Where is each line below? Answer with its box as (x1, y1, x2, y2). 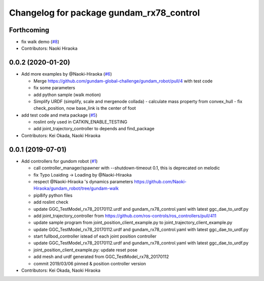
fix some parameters (33, 85, 75, 91)
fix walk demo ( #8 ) (21, 39, 60, 45)
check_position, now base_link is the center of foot (33, 105, 136, 111)
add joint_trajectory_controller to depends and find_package (33, 126, 155, 132)
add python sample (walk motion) (33, 92, 101, 98)
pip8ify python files (33, 192, 73, 198)
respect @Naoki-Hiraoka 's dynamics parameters (33, 179, 133, 184)
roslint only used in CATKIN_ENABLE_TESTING (33, 119, 128, 125)
